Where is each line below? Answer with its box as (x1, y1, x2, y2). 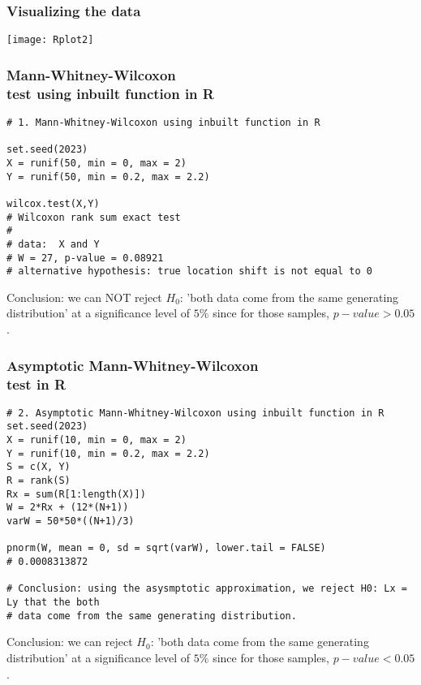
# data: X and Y (6, 238, 100, 250)
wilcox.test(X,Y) (6, 197, 100, 209)
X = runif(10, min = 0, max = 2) (6, 434, 187, 446)
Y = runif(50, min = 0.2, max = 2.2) (6, 170, 210, 183)
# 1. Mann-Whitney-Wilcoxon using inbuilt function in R (6, 117, 320, 129)
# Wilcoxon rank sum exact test (6, 211, 181, 223)
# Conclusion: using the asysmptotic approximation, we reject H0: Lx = (6, 583, 407, 595)
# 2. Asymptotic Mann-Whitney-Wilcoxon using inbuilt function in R (6, 407, 384, 419)
